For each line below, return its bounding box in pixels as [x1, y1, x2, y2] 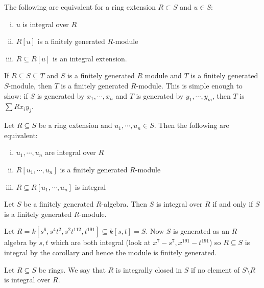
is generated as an [173, 226, 229, 236]
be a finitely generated [23, 198, 94, 209]
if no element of [191, 264, 240, 275]
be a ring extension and [38, 120, 112, 130]
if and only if [212, 198, 253, 209]
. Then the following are [154, 120, 229, 130]
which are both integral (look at [51, 237, 151, 248]
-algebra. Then [101, 198, 148, 209]
